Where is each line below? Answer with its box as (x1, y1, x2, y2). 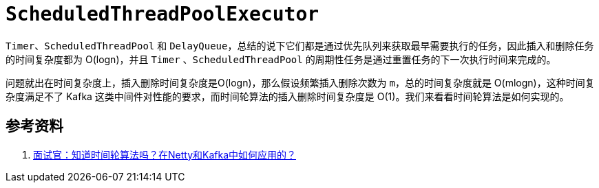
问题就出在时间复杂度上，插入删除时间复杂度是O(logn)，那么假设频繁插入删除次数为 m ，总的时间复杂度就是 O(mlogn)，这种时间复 (6, 76, 595, 89)
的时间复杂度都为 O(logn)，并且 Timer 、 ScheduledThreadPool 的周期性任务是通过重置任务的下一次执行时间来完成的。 (6, 53, 556, 65)
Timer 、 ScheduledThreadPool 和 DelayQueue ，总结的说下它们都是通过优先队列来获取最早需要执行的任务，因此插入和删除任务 (6, 39, 594, 51)
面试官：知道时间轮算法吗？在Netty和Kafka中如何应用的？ (33, 148, 297, 161)
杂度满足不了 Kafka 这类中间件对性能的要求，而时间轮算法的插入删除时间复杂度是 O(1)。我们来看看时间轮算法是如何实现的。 (6, 90, 569, 102)
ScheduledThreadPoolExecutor (6, 3, 319, 25)
